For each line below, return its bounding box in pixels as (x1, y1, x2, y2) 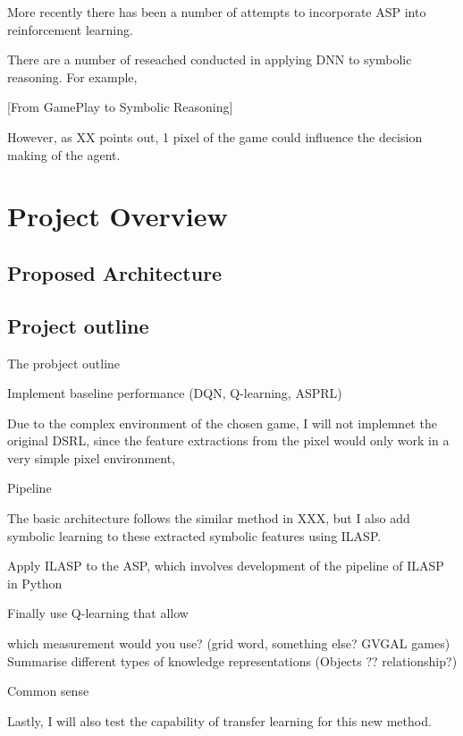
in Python (7, 573, 63, 592)
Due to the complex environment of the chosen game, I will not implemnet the (7, 413, 437, 432)
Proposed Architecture (7, 258, 223, 286)
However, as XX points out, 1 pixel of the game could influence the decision (7, 127, 423, 146)
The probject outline (7, 353, 121, 372)
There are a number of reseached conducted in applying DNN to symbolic (7, 50, 412, 69)
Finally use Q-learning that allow (7, 604, 189, 622)
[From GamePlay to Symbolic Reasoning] (7, 97, 233, 116)
